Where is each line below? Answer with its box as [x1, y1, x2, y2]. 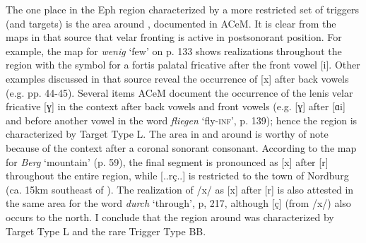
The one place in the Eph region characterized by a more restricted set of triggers [6, 2, 360, 16]
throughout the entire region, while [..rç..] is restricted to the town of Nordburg [6, 168, 349, 183]
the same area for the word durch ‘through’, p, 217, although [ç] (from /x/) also [6, 196, 351, 211]
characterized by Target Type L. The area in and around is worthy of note [6, 126, 329, 141]
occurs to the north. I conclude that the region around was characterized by [6, 209, 334, 224]
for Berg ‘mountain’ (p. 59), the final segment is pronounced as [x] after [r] [6, 154, 329, 169]
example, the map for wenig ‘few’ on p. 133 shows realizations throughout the [6, 43, 342, 58]
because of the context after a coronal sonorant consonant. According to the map [6, 140, 357, 155]
